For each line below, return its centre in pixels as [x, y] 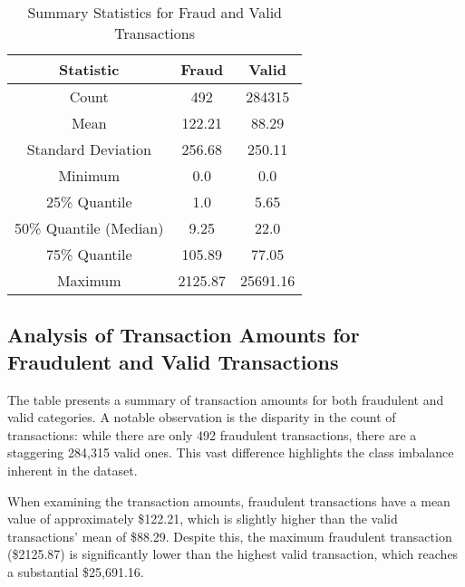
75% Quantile [89, 254]
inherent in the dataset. [73, 470]
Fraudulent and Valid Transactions [173, 361]
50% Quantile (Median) [89, 228]
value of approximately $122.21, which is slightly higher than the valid [203, 519]
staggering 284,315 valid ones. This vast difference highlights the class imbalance [231, 452]
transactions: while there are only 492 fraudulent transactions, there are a [212, 434]
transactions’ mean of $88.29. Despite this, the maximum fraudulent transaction [230, 536]
